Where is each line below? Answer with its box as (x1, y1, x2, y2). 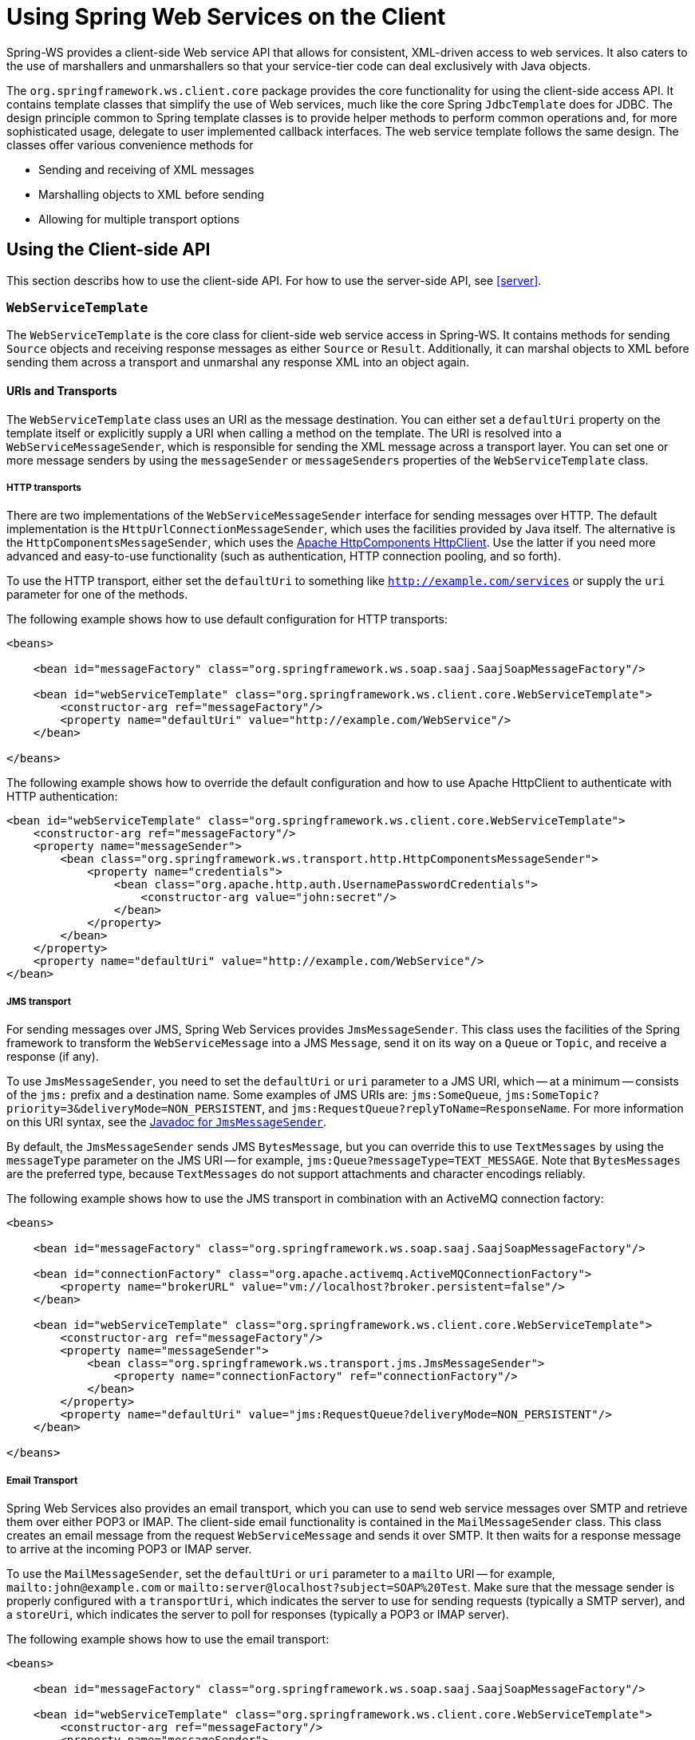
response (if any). (6, 1050, 99, 1064)
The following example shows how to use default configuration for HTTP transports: (6, 612, 448, 627)
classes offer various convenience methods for (6, 137, 254, 152)
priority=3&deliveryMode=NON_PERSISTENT (6, 1102, 263, 1116)
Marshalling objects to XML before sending (38, 187, 265, 201)
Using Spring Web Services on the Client (6, 3, 446, 30)
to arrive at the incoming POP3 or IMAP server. (6, 1541, 252, 1556)
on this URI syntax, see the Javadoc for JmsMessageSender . (6, 1115, 327, 1129)
